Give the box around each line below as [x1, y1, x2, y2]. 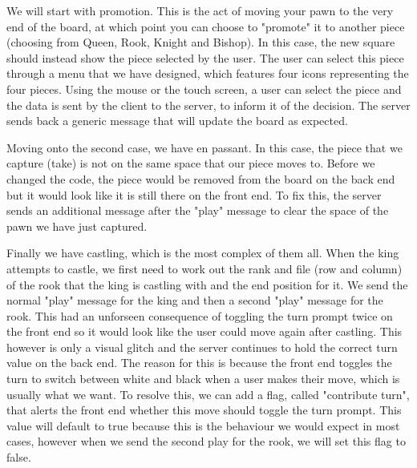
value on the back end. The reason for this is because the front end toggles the [6, 354, 392, 371]
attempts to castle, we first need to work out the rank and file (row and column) [6, 260, 403, 276]
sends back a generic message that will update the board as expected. [6, 112, 348, 129]
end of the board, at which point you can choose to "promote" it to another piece [6, 18, 405, 34]
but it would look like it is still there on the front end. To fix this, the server [6, 186, 382, 203]
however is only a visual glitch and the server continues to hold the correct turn [6, 338, 398, 355]
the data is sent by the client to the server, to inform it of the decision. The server [6, 96, 411, 113]
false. [6, 449, 31, 466]
